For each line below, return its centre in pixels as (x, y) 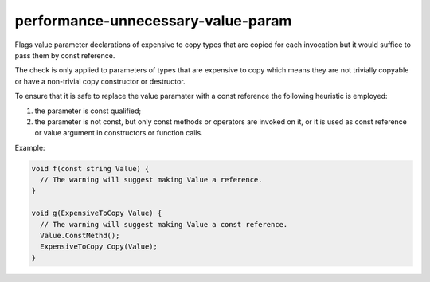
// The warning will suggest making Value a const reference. (164, 224)
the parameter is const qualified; (88, 111)
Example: (30, 147)
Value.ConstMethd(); (80, 235)
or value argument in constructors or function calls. (119, 133)
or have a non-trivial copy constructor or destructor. (100, 81)
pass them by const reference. (65, 55)
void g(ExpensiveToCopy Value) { (97, 213)
